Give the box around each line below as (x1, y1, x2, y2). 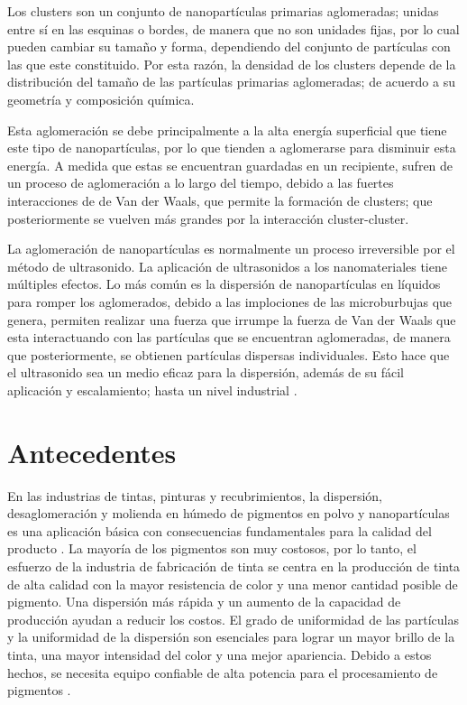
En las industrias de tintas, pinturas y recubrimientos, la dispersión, (7, 486, 382, 505)
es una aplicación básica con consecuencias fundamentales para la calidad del (7, 521, 432, 540)
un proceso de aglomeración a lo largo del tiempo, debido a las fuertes (7, 173, 394, 192)
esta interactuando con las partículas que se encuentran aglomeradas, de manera (7, 328, 451, 347)
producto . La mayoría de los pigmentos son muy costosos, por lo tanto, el (7, 539, 417, 558)
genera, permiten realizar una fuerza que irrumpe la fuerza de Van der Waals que (7, 310, 456, 329)
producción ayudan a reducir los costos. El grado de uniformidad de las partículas (7, 609, 459, 628)
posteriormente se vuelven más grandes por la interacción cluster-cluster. (7, 209, 409, 227)
